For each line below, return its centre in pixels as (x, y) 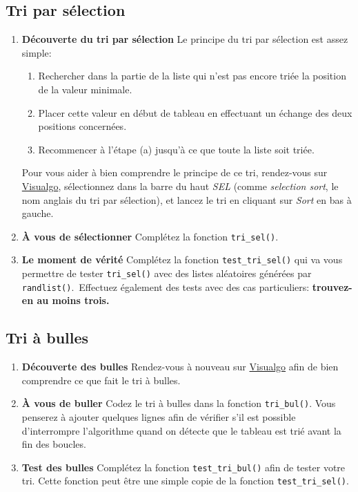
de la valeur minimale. (85, 89)
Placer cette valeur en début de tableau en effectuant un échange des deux (195, 112)
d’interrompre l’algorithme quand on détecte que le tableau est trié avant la (181, 430)
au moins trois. (73, 300)
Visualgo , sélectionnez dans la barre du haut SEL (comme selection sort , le (180, 186)
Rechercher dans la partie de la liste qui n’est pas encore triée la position (192, 76)
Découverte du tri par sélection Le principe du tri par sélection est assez (185, 39)
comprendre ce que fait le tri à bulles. (101, 380)
